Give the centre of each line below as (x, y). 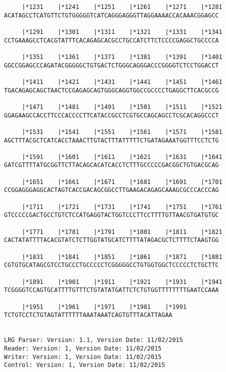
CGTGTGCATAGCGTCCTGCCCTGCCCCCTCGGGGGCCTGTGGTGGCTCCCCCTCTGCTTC (111, 265)
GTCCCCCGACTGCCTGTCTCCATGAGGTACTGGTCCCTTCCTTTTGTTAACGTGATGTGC (111, 215)
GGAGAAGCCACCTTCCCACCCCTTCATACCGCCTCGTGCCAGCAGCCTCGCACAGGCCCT (111, 115)
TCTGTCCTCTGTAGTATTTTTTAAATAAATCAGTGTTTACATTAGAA (88, 315)
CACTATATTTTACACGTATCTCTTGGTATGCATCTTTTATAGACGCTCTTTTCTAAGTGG (111, 240)
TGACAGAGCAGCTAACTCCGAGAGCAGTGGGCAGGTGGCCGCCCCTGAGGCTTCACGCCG (111, 90)
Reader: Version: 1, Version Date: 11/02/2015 (83, 348)
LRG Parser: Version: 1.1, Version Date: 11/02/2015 (93, 340)
